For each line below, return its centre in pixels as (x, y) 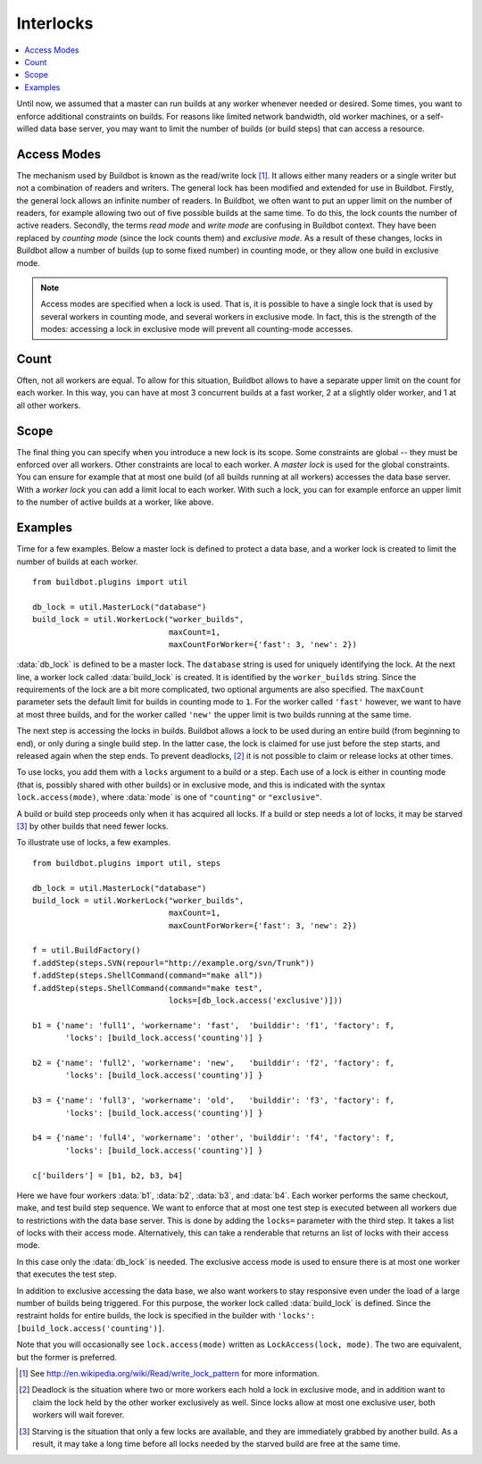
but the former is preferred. (67, 1357)
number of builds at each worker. (77, 561)
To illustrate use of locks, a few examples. (94, 843)
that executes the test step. (66, 1274)
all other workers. (49, 405)
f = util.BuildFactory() (87, 950)
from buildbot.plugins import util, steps (127, 863)
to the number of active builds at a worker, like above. (115, 502)
